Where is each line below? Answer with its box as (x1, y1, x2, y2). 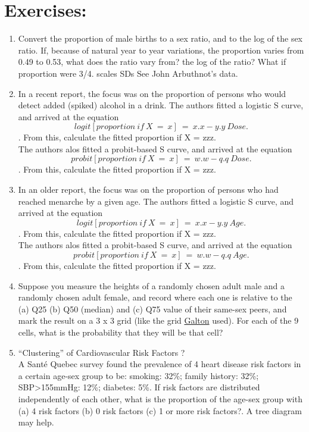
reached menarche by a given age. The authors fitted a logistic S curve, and (18, 195, 294, 207)
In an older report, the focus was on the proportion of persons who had (18, 183, 279, 196)
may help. (18, 416, 54, 428)
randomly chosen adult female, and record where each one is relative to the (18, 291, 292, 303)
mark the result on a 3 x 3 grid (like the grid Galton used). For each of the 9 (18, 314, 299, 327)
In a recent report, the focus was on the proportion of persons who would (18, 87, 286, 99)
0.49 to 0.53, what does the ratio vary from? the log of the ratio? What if (18, 55, 286, 68)
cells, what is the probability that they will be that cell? (18, 326, 223, 338)
